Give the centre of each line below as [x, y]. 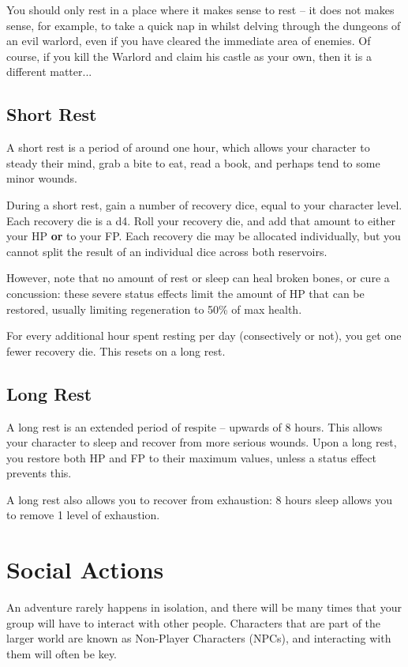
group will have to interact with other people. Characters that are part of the [194, 622]
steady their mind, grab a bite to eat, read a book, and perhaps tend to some [193, 162]
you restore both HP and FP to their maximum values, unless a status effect [191, 457]
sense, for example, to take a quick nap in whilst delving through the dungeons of [204, 25]
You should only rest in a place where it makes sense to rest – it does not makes [200, 9]
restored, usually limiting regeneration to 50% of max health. [154, 309]
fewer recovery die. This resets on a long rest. [116, 350]
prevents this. [39, 473]
